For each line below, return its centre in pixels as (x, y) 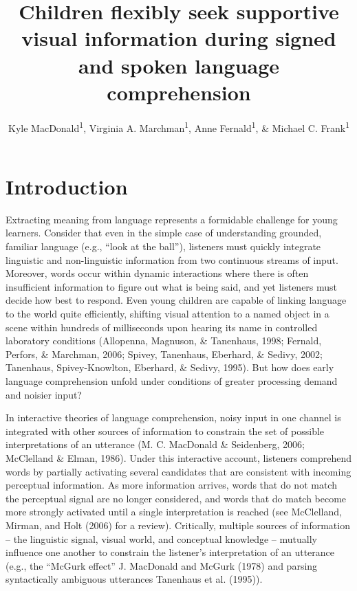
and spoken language (179, 65)
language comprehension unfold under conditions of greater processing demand (172, 381)
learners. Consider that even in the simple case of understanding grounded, (164, 233)
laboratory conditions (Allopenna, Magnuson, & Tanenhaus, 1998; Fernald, (164, 341)
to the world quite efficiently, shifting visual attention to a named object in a (167, 314)
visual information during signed (179, 38)
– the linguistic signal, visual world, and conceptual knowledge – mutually (161, 538)
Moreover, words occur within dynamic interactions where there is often (157, 273)
